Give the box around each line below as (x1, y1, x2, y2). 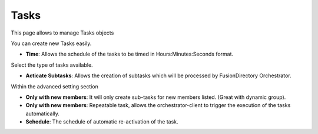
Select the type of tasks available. (11, 61, 94, 68)
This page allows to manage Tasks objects (11, 29, 114, 36)
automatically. (25, 110, 60, 117)
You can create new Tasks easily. (11, 40, 92, 47)
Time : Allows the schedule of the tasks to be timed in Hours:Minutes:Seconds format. (25, 50, 234, 58)
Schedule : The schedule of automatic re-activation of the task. (25, 118, 179, 125)
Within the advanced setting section (11, 83, 98, 90)
